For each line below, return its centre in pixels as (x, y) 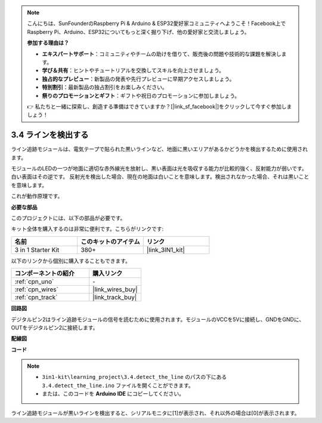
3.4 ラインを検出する (50, 135)
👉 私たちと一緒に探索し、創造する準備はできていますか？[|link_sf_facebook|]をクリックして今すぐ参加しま (160, 106)
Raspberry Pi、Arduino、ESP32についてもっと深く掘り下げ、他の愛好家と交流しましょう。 (138, 32)
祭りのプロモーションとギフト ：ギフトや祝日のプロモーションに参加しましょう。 (141, 95)
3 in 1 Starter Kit (37, 249)
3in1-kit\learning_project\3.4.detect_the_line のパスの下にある (134, 377)
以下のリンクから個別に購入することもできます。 (71, 261)
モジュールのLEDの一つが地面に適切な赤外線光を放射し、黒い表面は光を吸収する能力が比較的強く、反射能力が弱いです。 (159, 168)
